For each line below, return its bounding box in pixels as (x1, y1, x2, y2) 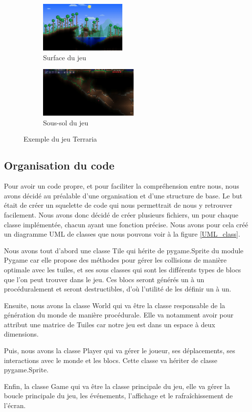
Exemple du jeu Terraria (23, 134, 97, 144)
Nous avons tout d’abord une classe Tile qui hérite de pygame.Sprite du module (4, 245, 244, 255)
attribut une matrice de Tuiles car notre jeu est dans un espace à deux (4, 319, 215, 329)
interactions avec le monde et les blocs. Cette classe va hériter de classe (4, 355, 218, 365)
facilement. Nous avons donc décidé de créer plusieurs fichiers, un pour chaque (4, 209, 238, 219)
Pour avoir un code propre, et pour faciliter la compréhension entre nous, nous (4, 181, 239, 191)
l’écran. (4, 400, 26, 411)
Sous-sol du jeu (43, 117, 89, 127)
